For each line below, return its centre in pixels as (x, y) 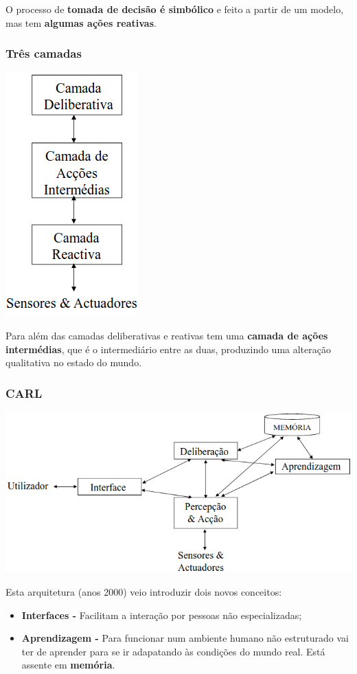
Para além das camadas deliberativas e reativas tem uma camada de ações (167, 335)
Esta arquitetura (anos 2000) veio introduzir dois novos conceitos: (144, 591)
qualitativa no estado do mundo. (74, 362)
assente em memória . (68, 665)
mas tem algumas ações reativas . (81, 22)
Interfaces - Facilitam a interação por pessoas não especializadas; (162, 615)
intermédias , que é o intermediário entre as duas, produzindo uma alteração (168, 349)
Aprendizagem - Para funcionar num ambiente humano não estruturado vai (185, 638)
